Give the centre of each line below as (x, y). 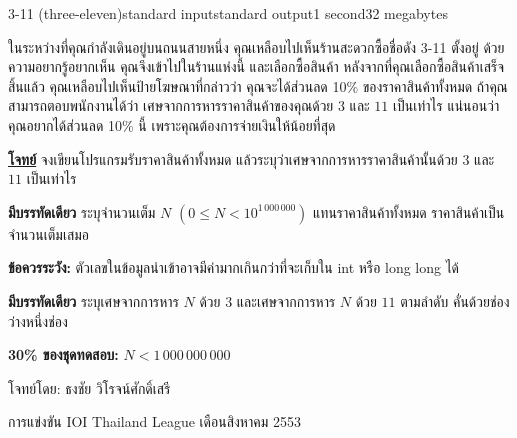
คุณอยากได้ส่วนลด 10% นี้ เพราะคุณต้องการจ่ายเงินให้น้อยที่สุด (172, 124)
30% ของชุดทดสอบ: (63, 354)
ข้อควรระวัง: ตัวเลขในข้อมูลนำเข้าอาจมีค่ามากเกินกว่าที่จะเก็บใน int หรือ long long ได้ (234, 267)
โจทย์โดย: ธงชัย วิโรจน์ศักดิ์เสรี (89, 387)
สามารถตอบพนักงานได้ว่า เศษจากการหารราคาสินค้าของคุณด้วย (171, 105)
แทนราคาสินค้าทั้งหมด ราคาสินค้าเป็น (409, 211)
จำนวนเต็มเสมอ (49, 233)
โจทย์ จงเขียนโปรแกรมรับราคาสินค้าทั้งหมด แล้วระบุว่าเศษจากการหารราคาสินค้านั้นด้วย (233, 158)
